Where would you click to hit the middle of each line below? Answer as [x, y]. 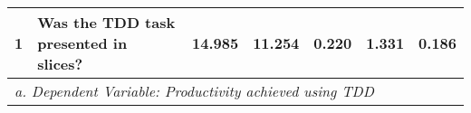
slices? [60, 64]
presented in [82, 43]
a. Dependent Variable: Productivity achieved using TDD [194, 91]
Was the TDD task [106, 22]
